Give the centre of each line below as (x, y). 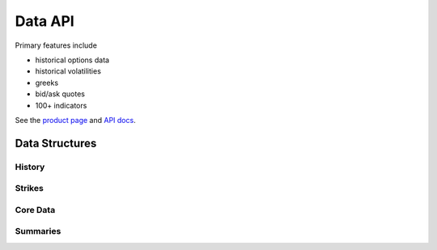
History (30, 167)
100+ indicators (61, 105)
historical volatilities (68, 71)
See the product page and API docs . (76, 120)
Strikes (29, 189)
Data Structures (56, 143)
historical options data (72, 60)
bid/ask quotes (60, 94)
